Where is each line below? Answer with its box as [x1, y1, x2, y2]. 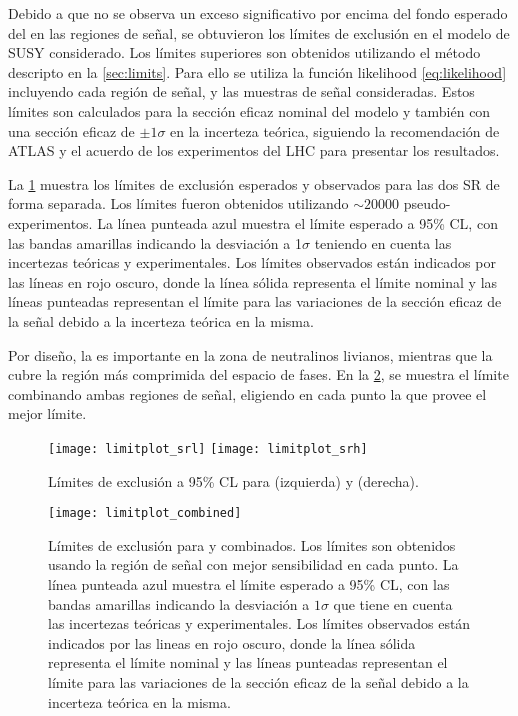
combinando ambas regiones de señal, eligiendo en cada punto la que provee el [8, 383, 487, 404]
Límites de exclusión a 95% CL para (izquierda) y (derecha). [48, 470, 419, 491]
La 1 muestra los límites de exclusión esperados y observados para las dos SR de [8, 173, 500, 194]
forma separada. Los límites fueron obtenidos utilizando [8, 193, 349, 214]
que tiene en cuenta [333, 593, 453, 614]
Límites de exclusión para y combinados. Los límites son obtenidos [48, 534, 456, 555]
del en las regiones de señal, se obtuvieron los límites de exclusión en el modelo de [8, 22, 510, 43]
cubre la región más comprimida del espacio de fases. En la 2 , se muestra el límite [8, 364, 509, 385]
